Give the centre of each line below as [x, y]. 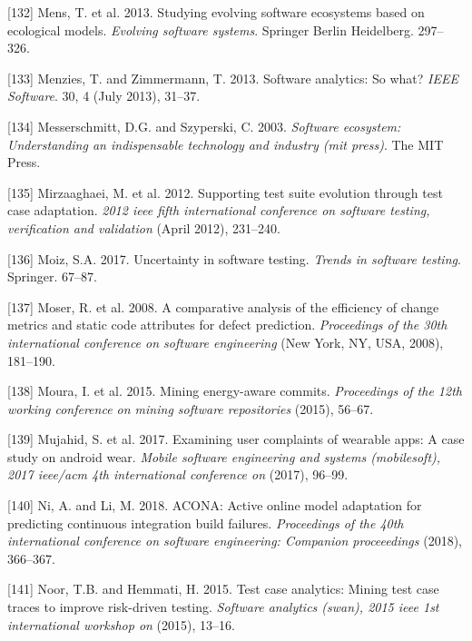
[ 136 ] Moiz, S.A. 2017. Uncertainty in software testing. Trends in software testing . [234, 258]
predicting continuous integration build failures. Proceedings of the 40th [206, 523]
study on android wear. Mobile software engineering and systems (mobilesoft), [224, 456]
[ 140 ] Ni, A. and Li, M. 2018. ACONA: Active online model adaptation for [215, 505]
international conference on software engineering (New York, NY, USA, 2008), [226, 342]
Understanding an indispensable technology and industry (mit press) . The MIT [226, 144]
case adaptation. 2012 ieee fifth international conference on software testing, [219, 210]
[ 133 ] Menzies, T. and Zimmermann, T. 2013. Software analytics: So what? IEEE [233, 78]
